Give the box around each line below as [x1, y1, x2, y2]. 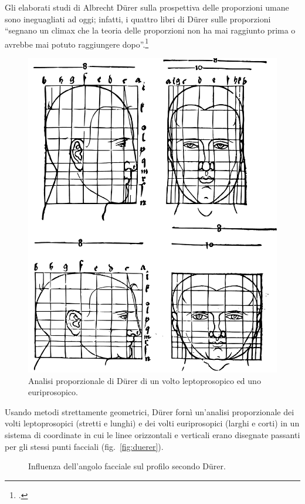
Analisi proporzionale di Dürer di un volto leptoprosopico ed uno [28, 374, 261, 386]
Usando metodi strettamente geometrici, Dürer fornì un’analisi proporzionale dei [5, 405, 294, 418]
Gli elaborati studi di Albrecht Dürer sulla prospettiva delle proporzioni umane [5, 1, 289, 13]
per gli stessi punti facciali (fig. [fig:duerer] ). [5, 440, 164, 452]
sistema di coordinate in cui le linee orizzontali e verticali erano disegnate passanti [5, 429, 300, 441]
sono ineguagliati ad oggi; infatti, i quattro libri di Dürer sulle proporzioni [5, 12, 271, 25]
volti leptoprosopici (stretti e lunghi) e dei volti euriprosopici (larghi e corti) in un [5, 417, 300, 429]
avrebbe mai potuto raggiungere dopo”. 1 [5, 36, 149, 50]
